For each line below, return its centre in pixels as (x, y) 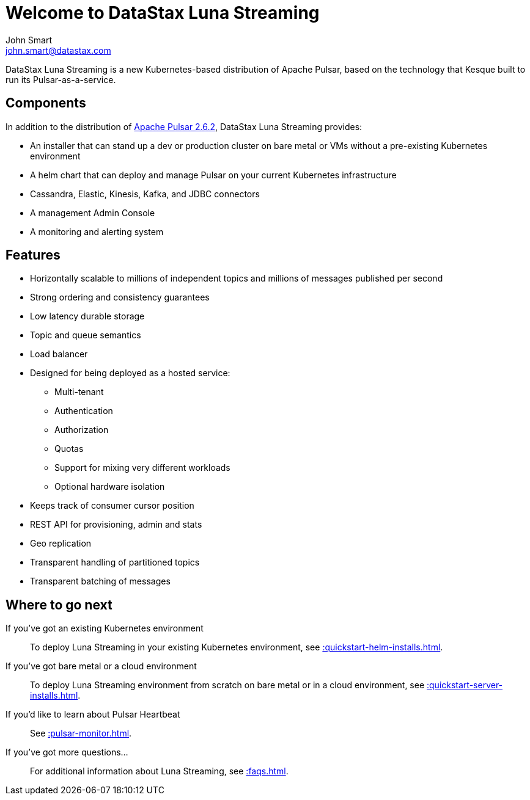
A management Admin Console (93, 213)
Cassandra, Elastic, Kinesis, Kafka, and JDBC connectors (145, 194)
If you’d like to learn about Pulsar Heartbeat (93, 715)
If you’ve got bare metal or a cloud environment (101, 666)
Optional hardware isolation (110, 487)
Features (33, 255)
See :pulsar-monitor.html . (81, 733)
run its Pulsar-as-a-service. (61, 79)
